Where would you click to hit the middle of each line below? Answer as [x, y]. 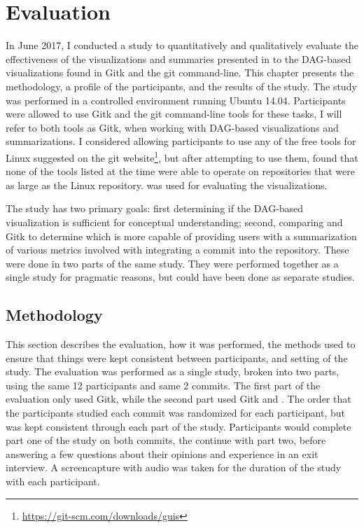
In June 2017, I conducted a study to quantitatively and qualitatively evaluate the [182, 45]
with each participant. [53, 481]
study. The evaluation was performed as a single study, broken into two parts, [173, 371]
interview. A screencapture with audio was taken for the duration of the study [174, 467]
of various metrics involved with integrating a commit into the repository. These [177, 250]
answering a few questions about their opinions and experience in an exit [162, 453]
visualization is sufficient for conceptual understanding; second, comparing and [174, 222]
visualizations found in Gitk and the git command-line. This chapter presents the [180, 72]
